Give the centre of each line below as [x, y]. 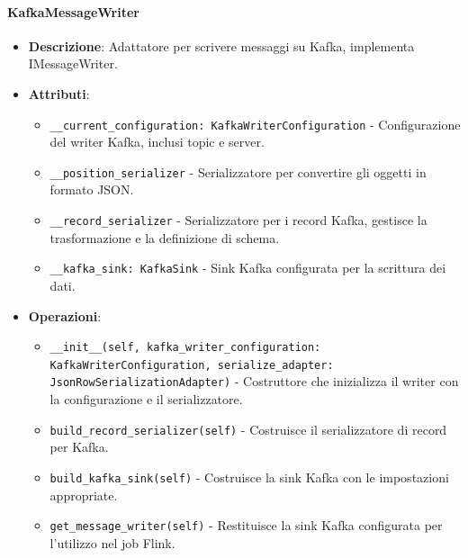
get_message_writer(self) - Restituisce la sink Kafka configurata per [246, 525]
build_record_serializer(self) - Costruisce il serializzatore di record [248, 429]
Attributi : [59, 93]
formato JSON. [92, 189]
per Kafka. [79, 447]
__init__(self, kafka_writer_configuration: [185, 348]
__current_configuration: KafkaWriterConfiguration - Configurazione [255, 124]
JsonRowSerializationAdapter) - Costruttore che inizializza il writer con [254, 381]
